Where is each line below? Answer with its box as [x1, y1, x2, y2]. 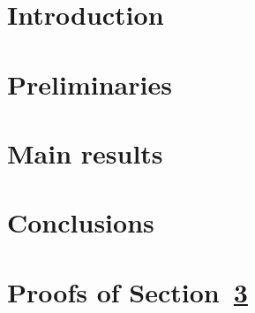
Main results [7, 134, 163, 171]
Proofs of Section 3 [7, 273, 248, 309]
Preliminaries [7, 65, 172, 102]
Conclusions [7, 204, 154, 240]
